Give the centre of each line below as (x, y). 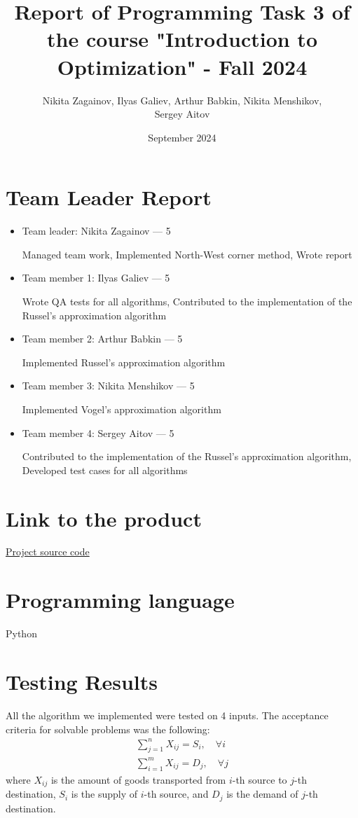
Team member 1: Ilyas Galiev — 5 (96, 278)
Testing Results (82, 681)
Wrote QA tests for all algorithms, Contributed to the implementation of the (187, 301)
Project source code (48, 552)
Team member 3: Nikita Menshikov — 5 (108, 386)
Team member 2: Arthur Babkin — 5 (102, 339)
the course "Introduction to (182, 39)
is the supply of (104, 794)
